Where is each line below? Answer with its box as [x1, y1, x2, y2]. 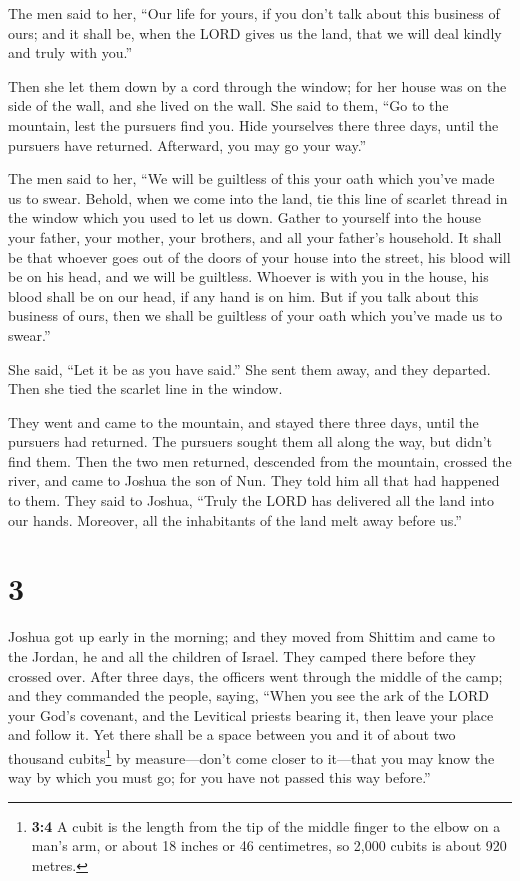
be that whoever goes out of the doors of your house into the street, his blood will [8, 246, 511, 267]
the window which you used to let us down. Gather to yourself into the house [8, 207, 481, 228]
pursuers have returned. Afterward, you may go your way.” [8, 134, 367, 155]
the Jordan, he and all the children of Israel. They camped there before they [8, 645, 476, 666]
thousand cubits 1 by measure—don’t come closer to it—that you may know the [8, 744, 495, 768]
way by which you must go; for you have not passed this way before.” [8, 767, 431, 788]
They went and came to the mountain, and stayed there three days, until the [8, 411, 479, 432]
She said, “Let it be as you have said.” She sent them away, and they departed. [8, 358, 491, 379]
